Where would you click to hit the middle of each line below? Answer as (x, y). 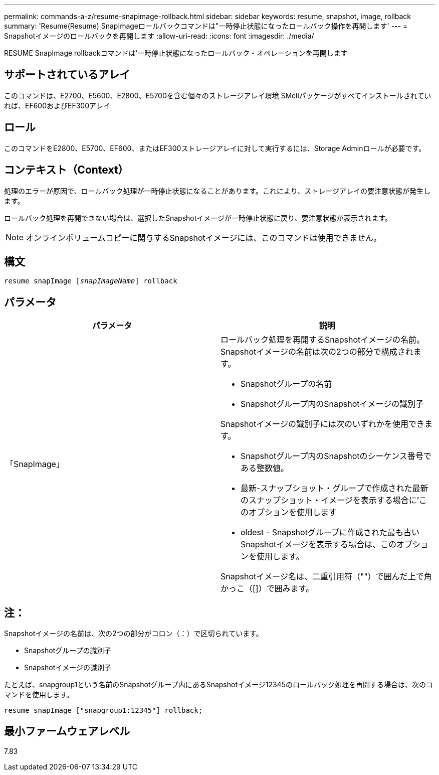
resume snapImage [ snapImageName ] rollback (91, 281)
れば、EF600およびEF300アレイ (57, 105)
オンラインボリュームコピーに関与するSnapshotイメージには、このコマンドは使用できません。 (204, 238)
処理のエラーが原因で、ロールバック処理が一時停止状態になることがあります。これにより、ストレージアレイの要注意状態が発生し (217, 191)
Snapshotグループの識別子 (68, 651)
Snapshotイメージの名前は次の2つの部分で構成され (317, 352)
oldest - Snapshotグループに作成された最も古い (330, 532)
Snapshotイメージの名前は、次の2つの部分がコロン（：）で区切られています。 (134, 634)
